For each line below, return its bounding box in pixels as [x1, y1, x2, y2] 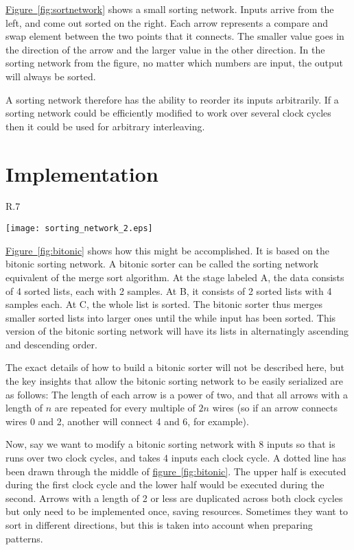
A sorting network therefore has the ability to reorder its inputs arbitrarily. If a [5, 92, 339, 106]
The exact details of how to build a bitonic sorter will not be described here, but [5, 360, 344, 374]
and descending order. [5, 337, 97, 351]
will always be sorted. [5, 69, 96, 83]
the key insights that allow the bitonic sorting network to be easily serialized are [5, 374, 344, 388]
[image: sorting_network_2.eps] [5, 224, 153, 234]
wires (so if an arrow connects [212, 400, 338, 415]
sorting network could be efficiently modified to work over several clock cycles [5, 106, 331, 120]
